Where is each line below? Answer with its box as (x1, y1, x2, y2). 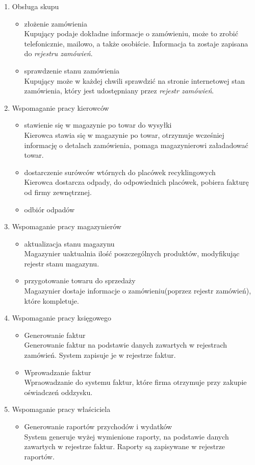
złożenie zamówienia (24, 18, 87, 29)
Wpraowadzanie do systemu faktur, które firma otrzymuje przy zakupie (24, 377, 247, 387)
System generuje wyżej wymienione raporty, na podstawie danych (24, 431, 229, 442)
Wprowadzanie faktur (24, 366, 91, 377)
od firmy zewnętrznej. (24, 186, 92, 197)
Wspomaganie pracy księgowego (12, 312, 112, 323)
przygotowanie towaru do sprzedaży (24, 275, 136, 286)
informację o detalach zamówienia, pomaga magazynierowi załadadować (24, 139, 248, 150)
